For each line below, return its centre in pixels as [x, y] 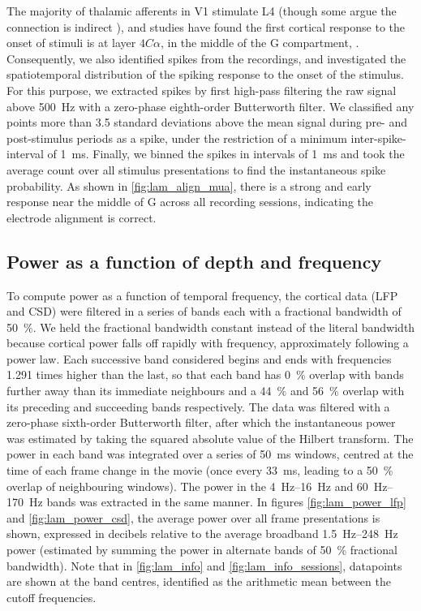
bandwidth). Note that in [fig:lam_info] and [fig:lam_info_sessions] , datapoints [204, 565]
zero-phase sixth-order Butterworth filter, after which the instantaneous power [201, 422]
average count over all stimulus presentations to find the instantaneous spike [196, 169]
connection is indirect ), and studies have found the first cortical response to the [206, 26]
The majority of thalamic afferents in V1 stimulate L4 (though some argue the [202, 11]
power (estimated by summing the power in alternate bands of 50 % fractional [202, 550]
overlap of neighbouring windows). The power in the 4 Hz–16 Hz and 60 [187, 486]
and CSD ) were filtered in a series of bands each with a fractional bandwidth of [204, 311]
